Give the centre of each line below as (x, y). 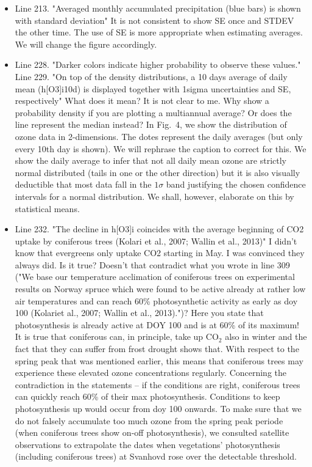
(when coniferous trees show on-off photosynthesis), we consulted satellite (152, 432)
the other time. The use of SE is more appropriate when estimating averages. (159, 32)
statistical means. (47, 208)
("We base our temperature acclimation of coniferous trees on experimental (155, 277)
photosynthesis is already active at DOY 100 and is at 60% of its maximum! (157, 324)
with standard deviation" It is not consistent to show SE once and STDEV (154, 20)
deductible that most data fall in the (83, 184)
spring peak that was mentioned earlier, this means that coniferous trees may (159, 360)
